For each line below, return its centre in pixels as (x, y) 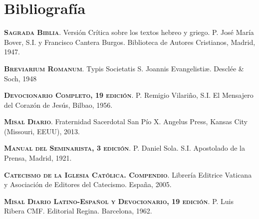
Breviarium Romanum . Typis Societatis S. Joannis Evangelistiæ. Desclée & (124, 68)
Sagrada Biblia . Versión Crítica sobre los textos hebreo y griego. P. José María (129, 32)
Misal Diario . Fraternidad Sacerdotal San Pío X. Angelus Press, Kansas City (126, 121)
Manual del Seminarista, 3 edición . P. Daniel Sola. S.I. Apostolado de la (125, 148)
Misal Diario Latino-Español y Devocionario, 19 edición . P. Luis (119, 201)
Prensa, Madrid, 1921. (38, 158)
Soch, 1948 (20, 78)
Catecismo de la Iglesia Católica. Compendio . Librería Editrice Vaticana (128, 174)
